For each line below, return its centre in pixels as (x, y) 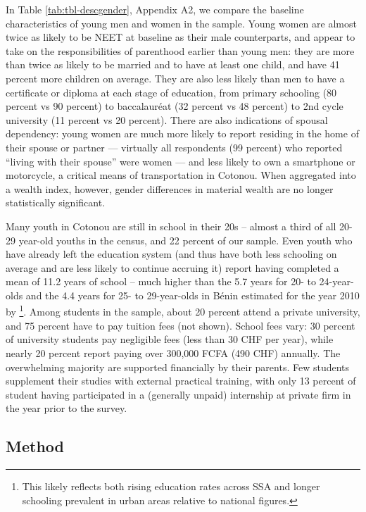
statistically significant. (56, 202)
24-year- (336, 281)
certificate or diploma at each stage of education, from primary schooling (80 (171, 92)
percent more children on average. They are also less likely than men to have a (175, 78)
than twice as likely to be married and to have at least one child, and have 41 (173, 64)
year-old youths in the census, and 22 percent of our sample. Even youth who (185, 240)
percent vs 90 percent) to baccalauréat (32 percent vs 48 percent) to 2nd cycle (175, 106)
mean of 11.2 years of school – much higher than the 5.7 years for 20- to (161, 281)
